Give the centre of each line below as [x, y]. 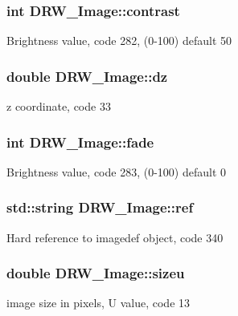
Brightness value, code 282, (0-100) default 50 [119, 41]
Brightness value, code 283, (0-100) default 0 [116, 171]
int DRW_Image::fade [80, 142]
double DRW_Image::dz [87, 76]
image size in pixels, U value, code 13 [98, 303]
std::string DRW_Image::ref [100, 207]
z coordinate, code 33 [59, 106]
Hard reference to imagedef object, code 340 [115, 237]
